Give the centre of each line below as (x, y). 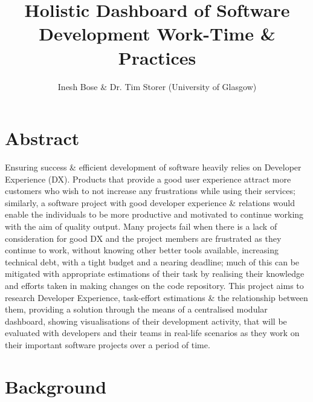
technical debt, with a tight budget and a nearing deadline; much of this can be (152, 261)
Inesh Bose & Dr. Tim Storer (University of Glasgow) (157, 86)
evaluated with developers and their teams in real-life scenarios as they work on (152, 333)
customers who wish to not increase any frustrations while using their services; (150, 191)
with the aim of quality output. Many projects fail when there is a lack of (141, 226)
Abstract (42, 138)
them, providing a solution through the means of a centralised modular (136, 309)
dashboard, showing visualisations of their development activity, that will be (146, 321)
